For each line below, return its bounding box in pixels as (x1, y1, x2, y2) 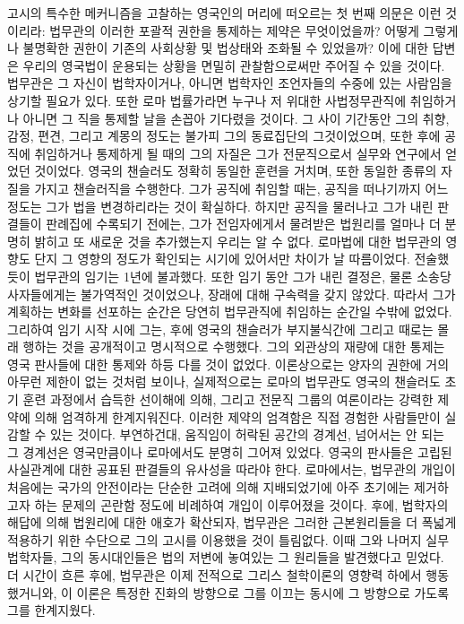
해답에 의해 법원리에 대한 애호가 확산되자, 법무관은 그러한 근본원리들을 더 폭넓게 (7, 513, 457, 532)
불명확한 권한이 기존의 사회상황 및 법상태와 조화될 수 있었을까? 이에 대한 (22, 39, 429, 57)
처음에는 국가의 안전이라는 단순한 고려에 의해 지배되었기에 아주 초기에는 (7, 478, 410, 497)
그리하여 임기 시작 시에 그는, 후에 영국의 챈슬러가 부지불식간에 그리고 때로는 (7, 319, 434, 338)
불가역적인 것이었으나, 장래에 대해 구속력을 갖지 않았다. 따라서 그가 (80, 284, 456, 303)
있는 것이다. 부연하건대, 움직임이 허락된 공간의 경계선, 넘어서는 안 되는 (49, 425, 444, 444)
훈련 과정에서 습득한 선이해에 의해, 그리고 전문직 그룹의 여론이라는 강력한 (22, 390, 434, 409)
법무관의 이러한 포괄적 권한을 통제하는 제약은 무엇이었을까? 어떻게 (49, 21, 419, 39)
